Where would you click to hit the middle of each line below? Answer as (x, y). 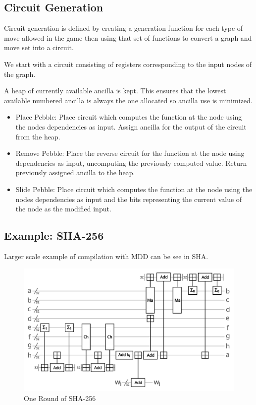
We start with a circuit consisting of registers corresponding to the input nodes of (128, 64)
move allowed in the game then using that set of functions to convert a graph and (128, 37)
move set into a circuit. (39, 47)
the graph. (20, 74)
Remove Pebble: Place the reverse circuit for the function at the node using (130, 153)
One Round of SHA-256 (60, 398)
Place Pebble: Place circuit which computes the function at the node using (129, 117)
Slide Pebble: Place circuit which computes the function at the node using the (134, 189)
